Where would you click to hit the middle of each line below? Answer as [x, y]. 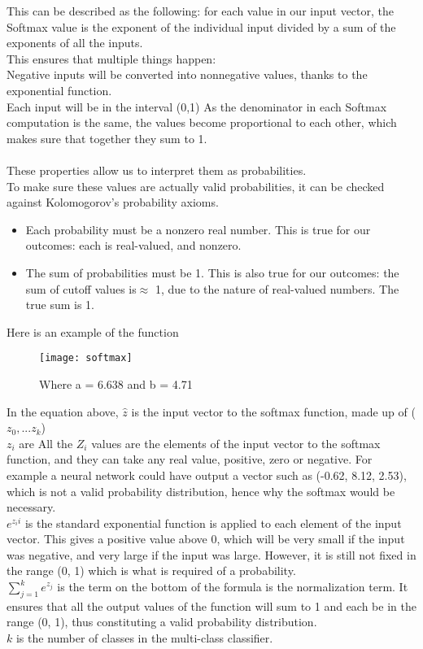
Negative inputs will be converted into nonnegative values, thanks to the [187, 74]
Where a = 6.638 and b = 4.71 [116, 383]
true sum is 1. [60, 305]
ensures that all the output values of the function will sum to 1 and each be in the [211, 605]
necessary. [31, 507]
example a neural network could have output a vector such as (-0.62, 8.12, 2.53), [207, 475]
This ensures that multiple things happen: [111, 58]
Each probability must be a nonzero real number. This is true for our [198, 229]
